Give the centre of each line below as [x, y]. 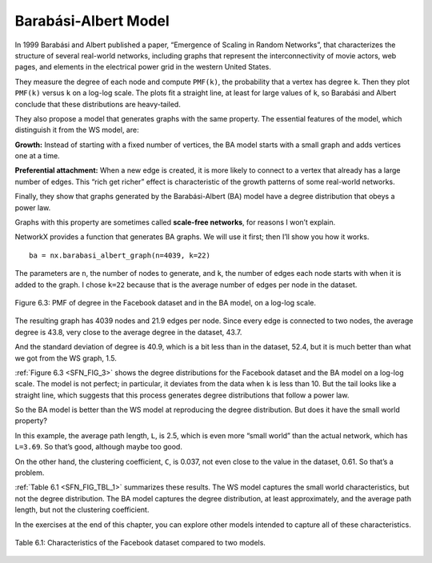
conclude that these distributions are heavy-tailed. [98, 104]
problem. [30, 473]
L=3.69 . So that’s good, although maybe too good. [99, 447]
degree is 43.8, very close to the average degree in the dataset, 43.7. [128, 332]
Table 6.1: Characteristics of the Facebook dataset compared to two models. [140, 543]
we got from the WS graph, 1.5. [66, 358]
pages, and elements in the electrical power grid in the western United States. [143, 67]
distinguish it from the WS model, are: [77, 130]
